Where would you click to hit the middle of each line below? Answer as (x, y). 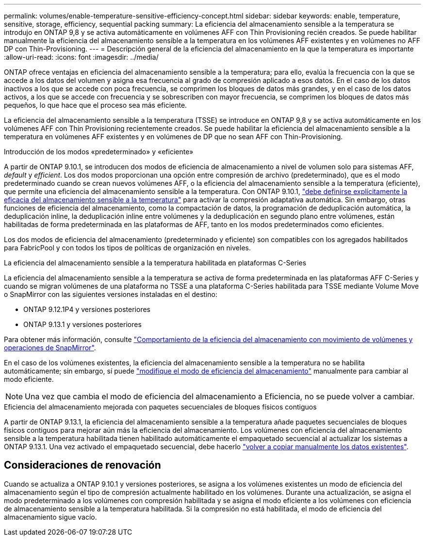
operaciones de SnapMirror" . (50, 348)
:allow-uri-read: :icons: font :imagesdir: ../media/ (81, 57)
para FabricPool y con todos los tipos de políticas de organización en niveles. (127, 248)
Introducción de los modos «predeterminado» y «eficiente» (99, 152)
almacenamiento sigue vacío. (50, 517)
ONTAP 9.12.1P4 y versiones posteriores (87, 309)
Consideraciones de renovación (82, 465)
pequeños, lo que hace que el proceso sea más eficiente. (96, 105)
